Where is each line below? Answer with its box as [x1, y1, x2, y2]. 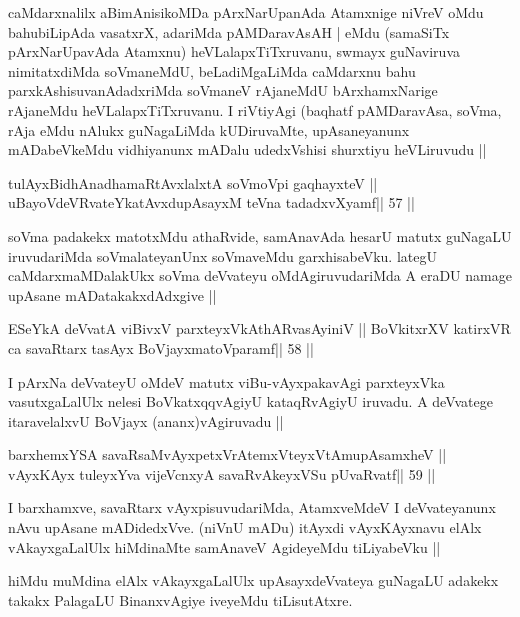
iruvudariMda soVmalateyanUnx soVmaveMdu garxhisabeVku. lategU [8, 245, 437, 266]
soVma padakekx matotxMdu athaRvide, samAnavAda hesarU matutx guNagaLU [8, 225, 512, 246]
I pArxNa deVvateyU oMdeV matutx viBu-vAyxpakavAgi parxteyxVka [8, 371, 445, 392]
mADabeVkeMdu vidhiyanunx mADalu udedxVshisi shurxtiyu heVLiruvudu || [8, 139, 487, 160]
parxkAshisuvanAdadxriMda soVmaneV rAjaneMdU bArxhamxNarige [8, 80, 438, 101]
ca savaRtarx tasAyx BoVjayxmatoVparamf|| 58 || [8, 337, 314, 358]
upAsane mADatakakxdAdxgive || [8, 284, 217, 305]
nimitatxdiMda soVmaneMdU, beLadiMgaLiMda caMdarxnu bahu [8, 60, 416, 81]
